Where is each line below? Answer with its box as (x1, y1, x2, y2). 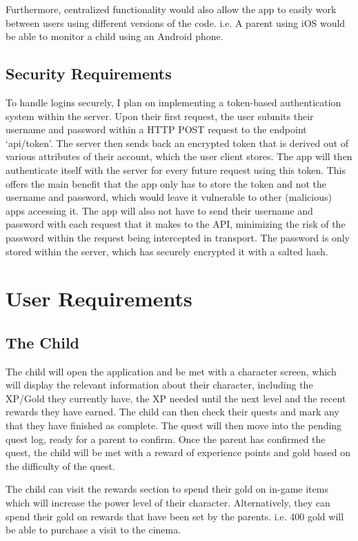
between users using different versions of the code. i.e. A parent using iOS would (6, 15, 346, 30)
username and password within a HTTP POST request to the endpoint (6, 122, 307, 137)
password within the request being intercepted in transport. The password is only (6, 230, 350, 244)
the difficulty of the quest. (6, 458, 115, 473)
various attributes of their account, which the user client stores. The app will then (6, 149, 352, 164)
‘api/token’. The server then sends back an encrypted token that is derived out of (6, 135, 349, 150)
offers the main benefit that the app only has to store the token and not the (6, 176, 327, 190)
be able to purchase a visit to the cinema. (6, 522, 181, 537)
